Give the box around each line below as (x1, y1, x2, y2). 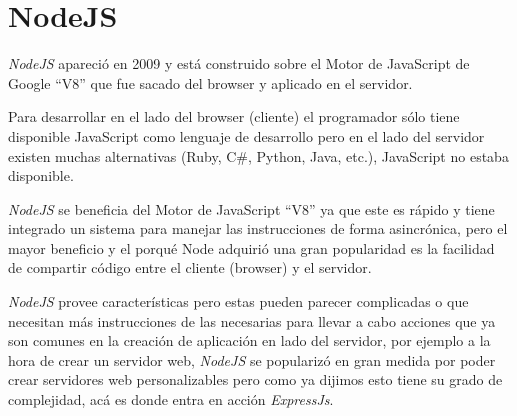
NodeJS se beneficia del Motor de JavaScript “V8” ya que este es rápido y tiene (8, 198, 495, 219)
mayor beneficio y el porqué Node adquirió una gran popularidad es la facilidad (8, 237, 495, 258)
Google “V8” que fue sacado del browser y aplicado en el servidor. (8, 72, 413, 93)
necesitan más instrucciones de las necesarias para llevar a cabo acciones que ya (8, 310, 496, 331)
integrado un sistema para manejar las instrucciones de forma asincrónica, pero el (8, 218, 508, 239)
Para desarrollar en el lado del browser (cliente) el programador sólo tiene (8, 106, 460, 127)
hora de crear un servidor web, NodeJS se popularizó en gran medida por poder (8, 349, 496, 370)
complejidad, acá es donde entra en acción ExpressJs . (8, 389, 334, 410)
